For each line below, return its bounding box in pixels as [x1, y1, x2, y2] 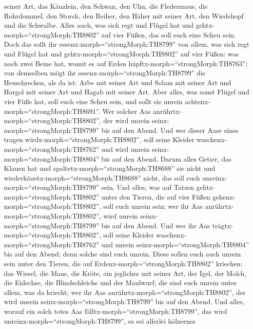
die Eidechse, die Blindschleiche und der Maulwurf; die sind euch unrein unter [4, 277, 237, 288]
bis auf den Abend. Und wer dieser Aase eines [101, 125, 239, 135]
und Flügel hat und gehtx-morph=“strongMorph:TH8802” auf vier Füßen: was [4, 48, 239, 58]
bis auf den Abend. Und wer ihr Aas [101, 220, 210, 230]
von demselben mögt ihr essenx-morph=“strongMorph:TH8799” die [4, 68, 206, 78]
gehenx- [213, 191, 236, 201]
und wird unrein [101, 144, 150, 154]
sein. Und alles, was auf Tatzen [101, 182, 195, 192]
